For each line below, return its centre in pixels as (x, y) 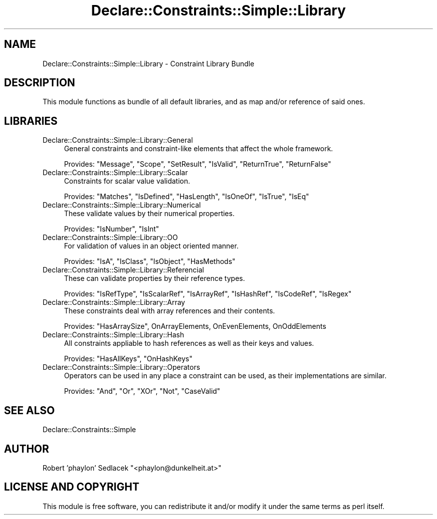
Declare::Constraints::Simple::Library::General (118, 140)
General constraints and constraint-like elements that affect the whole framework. (199, 149)
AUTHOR (27, 449)
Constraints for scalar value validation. (127, 181)
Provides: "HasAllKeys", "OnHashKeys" (128, 359)
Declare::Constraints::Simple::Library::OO (110, 238)
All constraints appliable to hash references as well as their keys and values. (189, 343)
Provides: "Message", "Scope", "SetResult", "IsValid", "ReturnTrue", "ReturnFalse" (198, 164)
